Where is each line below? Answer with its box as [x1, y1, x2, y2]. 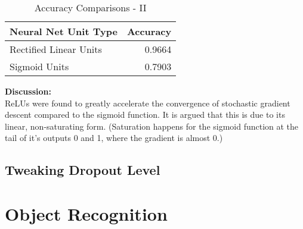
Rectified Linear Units [10, 42, 102, 56]
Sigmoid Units [10, 59, 69, 73]
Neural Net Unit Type [10, 24, 118, 38]
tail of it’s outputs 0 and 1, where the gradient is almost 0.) [5, 131, 223, 144]
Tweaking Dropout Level [5, 161, 160, 179]
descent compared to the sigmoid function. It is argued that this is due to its [5, 108, 285, 121]
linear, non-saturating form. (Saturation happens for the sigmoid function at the [5, 120, 299, 132]
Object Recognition [5, 201, 168, 225]
